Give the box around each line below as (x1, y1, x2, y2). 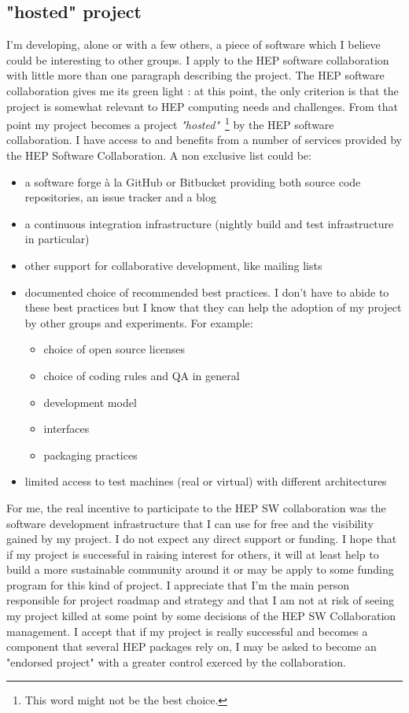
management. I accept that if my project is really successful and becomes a (6, 622, 368, 639)
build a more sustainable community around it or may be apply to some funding (6, 561, 394, 578)
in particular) (24, 231, 90, 247)
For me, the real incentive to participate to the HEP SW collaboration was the (6, 499, 386, 515)
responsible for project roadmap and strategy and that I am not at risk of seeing (6, 592, 394, 608)
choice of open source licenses (43, 341, 186, 357)
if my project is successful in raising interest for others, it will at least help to (6, 545, 379, 562)
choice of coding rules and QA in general (43, 367, 240, 383)
